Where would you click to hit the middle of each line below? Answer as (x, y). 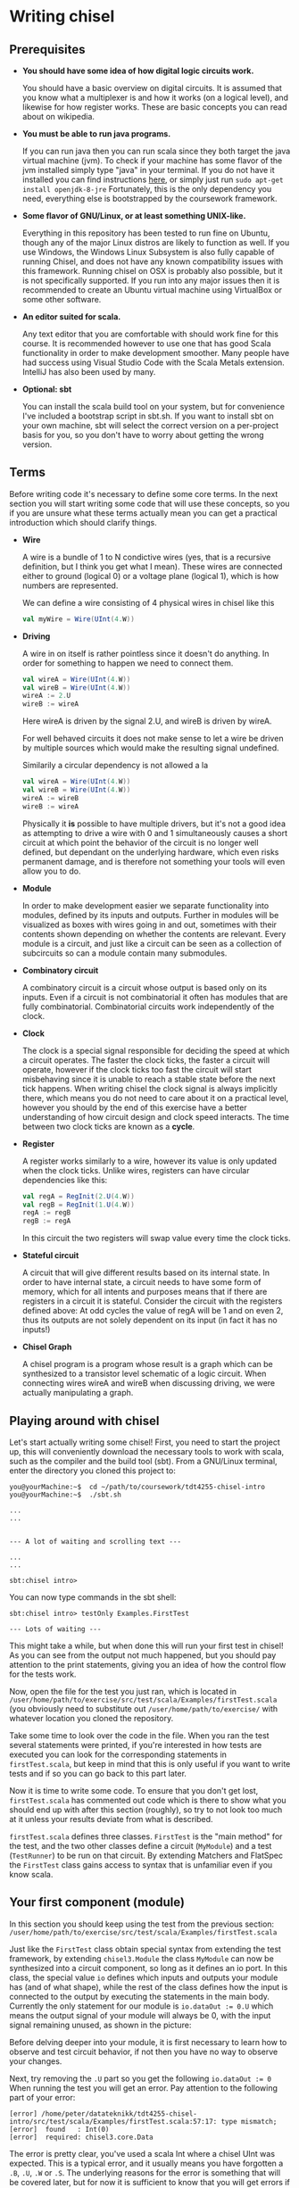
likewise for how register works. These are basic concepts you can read (154, 107)
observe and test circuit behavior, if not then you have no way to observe (144, 2051)
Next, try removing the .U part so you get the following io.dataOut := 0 (141, 2078)
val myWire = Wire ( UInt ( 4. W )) (79, 619)
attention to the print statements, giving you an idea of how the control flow (148, 1665)
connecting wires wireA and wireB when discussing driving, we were (149, 1383)
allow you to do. (51, 871)
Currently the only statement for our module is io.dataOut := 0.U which (141, 2006)
